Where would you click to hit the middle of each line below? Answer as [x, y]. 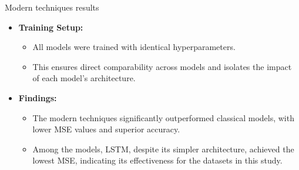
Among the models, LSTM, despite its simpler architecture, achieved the [163, 149]
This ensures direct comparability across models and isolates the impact [162, 66]
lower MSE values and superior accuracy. [106, 129]
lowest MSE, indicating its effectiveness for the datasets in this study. [157, 160]
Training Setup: [51, 27]
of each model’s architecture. [84, 78]
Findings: [38, 97]
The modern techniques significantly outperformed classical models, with [163, 117]
